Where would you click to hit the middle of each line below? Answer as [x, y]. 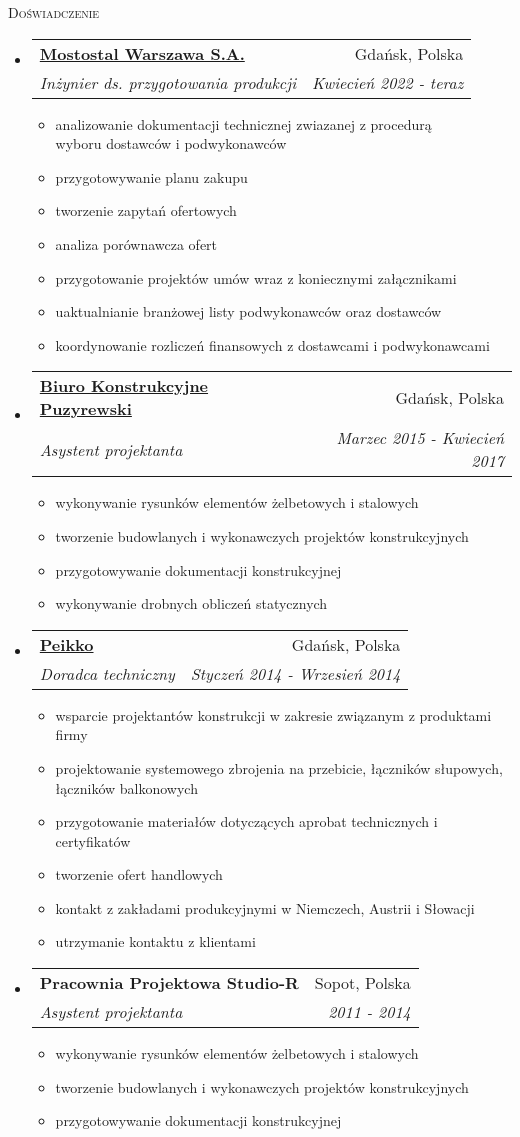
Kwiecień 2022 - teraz [388, 82]
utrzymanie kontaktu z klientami [155, 941]
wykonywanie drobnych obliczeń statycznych [191, 603]
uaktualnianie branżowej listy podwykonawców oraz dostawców [248, 311]
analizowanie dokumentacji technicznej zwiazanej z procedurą [243, 123]
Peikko [66, 644]
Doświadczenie [54, 12]
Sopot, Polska [362, 983]
